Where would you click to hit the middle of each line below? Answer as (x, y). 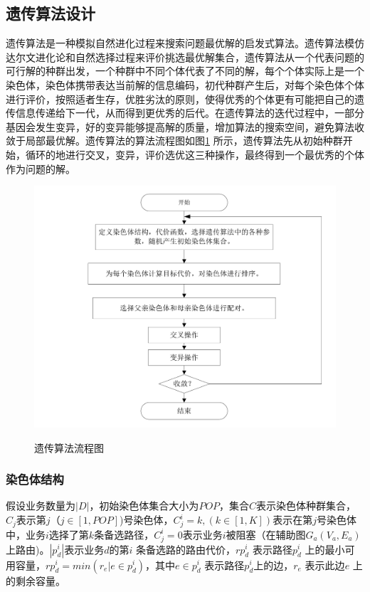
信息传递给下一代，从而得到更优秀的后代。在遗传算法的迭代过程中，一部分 (190, 113)
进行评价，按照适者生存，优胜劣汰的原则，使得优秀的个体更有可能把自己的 (180, 99)
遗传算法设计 (51, 13)
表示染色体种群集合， (306, 506)
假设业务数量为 (41, 506)
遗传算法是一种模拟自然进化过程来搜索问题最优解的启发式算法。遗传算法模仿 (185, 43)
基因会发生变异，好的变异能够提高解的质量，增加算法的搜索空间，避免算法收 (185, 126)
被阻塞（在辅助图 (266, 534)
